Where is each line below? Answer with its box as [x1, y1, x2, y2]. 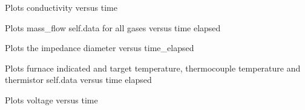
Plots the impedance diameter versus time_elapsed [5, 41, 194, 54]
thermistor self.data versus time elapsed [5, 73, 152, 86]
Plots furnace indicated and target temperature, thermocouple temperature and [5, 61, 301, 74]
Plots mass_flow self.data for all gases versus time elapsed [5, 21, 221, 34]
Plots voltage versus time [5, 93, 98, 106]
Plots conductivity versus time [5, 1, 117, 13]
